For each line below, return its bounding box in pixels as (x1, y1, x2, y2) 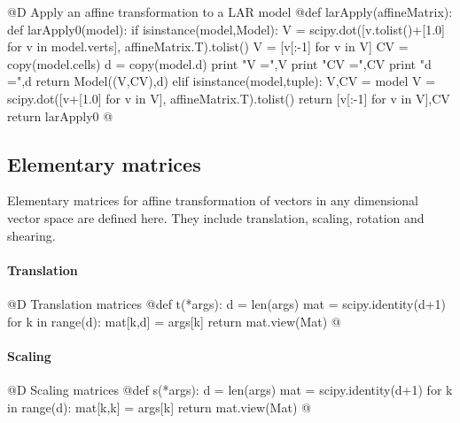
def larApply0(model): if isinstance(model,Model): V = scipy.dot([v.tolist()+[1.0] (7, 19, 445, 38)
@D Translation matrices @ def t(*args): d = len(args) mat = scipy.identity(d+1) (7, 294, 447, 312)
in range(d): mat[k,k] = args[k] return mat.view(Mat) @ (7, 397, 311, 416)
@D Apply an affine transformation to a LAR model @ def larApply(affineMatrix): (7, 3, 453, 20)
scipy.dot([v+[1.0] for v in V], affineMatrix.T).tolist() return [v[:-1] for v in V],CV (7, 88, 450, 107)
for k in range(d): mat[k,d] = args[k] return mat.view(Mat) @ (7, 311, 341, 330)
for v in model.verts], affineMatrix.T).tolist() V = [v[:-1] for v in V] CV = (7, 37, 409, 56)
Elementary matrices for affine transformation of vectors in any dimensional (7, 191, 418, 210)
